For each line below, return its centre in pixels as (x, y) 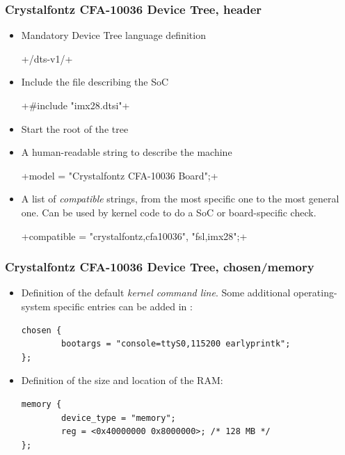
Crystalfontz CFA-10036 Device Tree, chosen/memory (160, 267)
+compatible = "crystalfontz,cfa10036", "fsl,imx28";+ (134, 236)
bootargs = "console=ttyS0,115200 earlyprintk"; (176, 344)
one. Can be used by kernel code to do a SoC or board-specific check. (169, 212)
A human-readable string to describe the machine (127, 152)
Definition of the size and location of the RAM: (122, 380)
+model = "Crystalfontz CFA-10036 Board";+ (120, 175)
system (36, 306)
